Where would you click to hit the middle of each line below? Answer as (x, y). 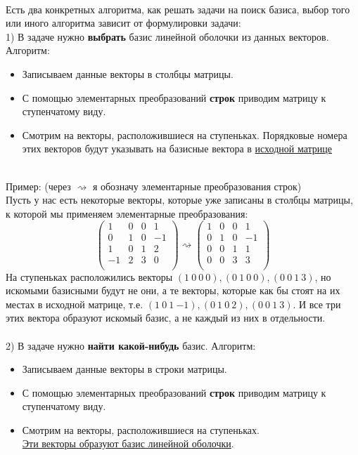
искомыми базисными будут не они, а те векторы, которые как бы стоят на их (173, 290)
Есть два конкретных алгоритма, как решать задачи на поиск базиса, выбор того (178, 9)
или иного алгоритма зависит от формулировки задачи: (123, 23)
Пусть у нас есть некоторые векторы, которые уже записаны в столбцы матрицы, (179, 200)
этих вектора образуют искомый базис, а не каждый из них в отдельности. (166, 318)
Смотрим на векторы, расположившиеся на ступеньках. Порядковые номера (185, 134)
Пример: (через (38, 186)
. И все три (317, 304)
